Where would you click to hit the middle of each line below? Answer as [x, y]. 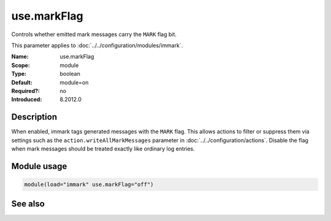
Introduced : [27, 99]
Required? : [25, 91]
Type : [19, 74]
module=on [74, 82]
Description [34, 117]
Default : [22, 82]
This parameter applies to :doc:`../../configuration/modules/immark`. [97, 45]
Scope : [21, 65]
